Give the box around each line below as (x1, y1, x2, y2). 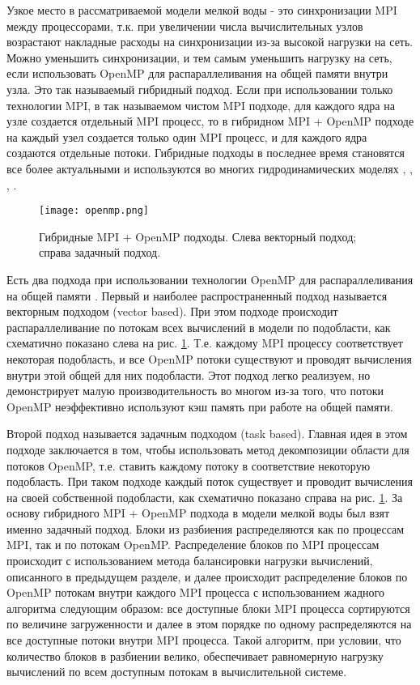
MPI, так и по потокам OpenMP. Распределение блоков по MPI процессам (6, 536, 380, 553)
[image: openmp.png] (39, 205, 150, 217)
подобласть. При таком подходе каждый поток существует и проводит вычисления (6, 473, 413, 490)
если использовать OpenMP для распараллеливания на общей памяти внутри (6, 65, 388, 82)
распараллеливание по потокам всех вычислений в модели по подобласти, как (6, 318, 391, 335)
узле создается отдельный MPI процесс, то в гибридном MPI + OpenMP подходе (6, 113, 414, 130)
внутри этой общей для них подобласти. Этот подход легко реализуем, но (6, 366, 371, 383)
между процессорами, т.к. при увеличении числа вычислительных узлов (6, 17, 363, 34)
